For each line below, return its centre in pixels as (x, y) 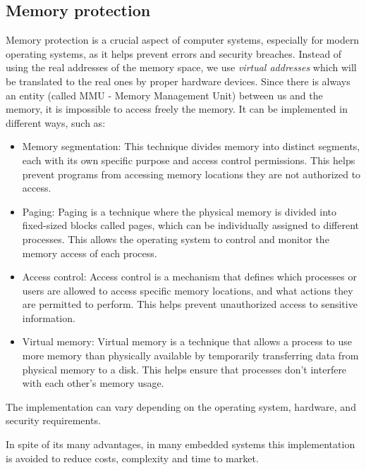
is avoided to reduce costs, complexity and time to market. (132, 458)
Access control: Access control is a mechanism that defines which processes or (189, 277)
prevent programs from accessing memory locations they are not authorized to (191, 174)
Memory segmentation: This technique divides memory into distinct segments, (191, 146)
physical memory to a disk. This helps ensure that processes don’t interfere (184, 369)
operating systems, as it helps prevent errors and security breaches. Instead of (174, 53)
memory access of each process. (90, 253)
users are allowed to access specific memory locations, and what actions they (188, 290)
